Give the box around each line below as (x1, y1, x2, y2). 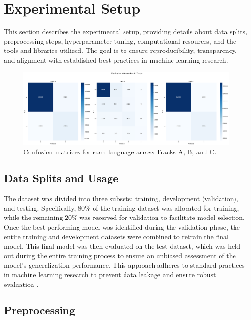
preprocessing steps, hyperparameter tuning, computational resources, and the (4, 35, 236, 46)
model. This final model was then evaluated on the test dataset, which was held (4, 241, 241, 251)
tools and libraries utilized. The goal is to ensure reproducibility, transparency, (4, 45, 237, 55)
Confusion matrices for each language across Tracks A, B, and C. (23, 147, 217, 157)
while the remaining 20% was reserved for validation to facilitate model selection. (4, 212, 245, 222)
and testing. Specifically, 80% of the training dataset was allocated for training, (4, 202, 239, 213)
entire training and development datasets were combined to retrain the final (4, 231, 229, 241)
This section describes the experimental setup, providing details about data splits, (4, 26, 248, 36)
